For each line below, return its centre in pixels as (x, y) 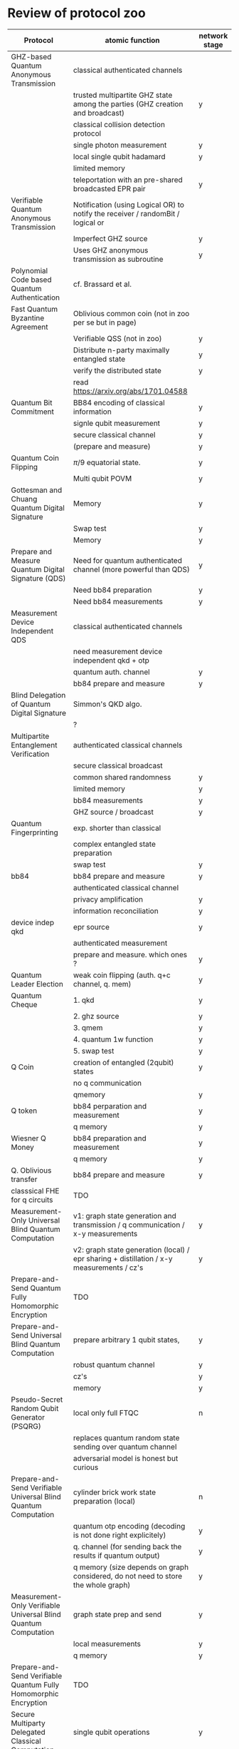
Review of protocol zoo (76, 13)
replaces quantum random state (127, 1437)
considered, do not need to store (128, 1576)
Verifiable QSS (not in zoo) (118, 338)
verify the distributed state (117, 370)
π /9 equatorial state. (107, 462)
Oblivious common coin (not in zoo (132, 313)
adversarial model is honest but (126, 1458)
